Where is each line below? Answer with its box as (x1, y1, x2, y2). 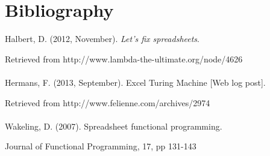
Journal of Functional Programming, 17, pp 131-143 (5, 140, 196, 152)
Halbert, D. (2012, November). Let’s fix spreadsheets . (5, 32, 199, 45)
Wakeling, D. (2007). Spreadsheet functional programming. (5, 119, 222, 132)
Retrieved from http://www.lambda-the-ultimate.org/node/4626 (5, 52, 243, 65)
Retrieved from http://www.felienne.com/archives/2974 (5, 96, 210, 109)
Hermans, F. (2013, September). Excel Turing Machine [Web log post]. (5, 76, 266, 88)
